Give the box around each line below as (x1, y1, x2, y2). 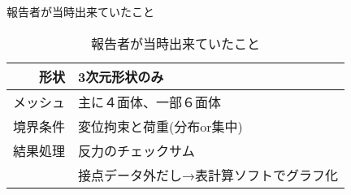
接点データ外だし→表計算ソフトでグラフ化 (78, 165, 339, 184)
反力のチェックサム (78, 141, 195, 160)
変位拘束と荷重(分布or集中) (78, 116, 243, 136)
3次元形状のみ (78, 67, 164, 86)
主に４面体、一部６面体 (78, 92, 222, 111)
